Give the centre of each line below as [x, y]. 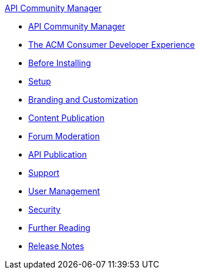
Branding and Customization [83, 100]
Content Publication [66, 118]
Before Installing [60, 63]
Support [44, 173]
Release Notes [56, 246]
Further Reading [59, 228]
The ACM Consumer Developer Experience [112, 45]
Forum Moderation [64, 136]
